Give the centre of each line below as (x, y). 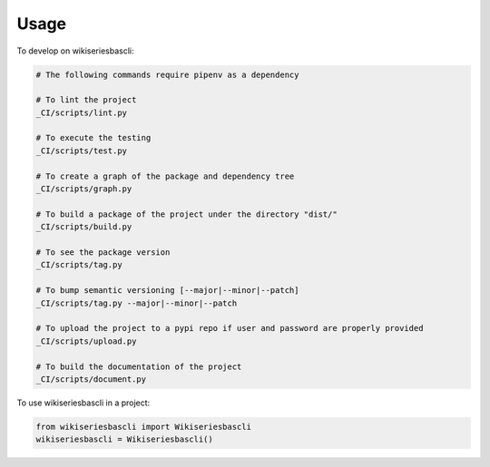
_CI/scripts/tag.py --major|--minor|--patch (137, 303)
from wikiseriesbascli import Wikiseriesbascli (143, 427)
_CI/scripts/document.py (91, 379)
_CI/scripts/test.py (81, 151)
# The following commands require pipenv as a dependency (167, 74)
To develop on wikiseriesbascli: (75, 51)
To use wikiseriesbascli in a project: (83, 403)
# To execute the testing (93, 138)
